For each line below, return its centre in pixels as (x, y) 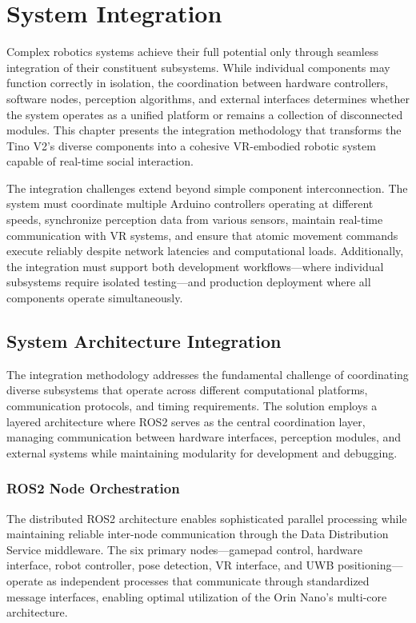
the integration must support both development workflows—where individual (195, 266)
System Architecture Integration (144, 341)
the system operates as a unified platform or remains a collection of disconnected (205, 114)
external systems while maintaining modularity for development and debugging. (202, 452)
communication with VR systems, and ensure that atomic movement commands (202, 235)
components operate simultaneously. (95, 298)
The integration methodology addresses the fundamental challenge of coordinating (208, 374)
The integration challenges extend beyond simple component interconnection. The (207, 188)
